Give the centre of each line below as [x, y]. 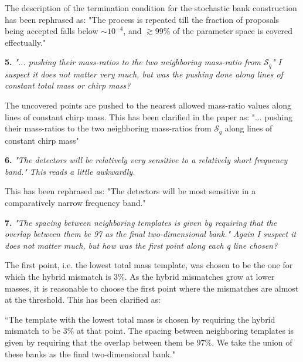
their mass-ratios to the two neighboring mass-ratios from [108, 128]
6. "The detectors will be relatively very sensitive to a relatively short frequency [146, 160]
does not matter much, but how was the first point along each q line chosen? [141, 245]
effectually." [25, 42]
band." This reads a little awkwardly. [70, 171]
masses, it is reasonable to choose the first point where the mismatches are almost [152, 288]
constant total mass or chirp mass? [68, 85]
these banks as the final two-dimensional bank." [90, 353]
